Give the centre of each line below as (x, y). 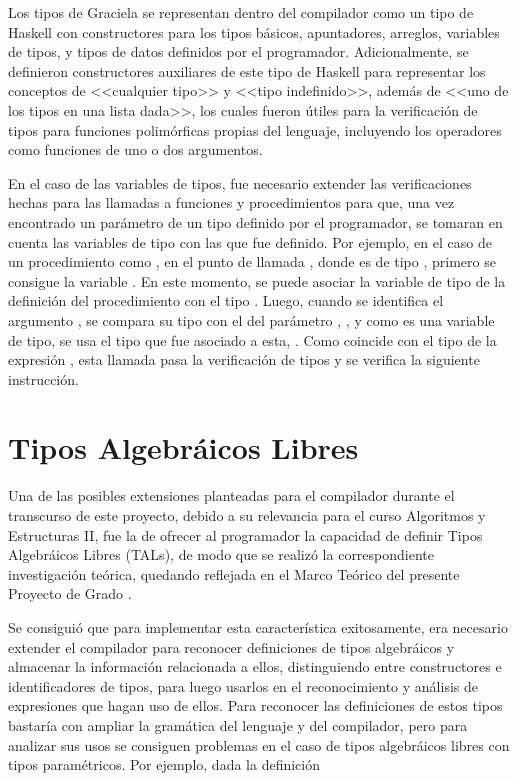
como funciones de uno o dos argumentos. (135, 149)
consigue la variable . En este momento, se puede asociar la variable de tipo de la (257, 280)
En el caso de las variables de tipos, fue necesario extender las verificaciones (240, 182)
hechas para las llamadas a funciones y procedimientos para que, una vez (231, 202)
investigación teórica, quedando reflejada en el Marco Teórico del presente (234, 573)
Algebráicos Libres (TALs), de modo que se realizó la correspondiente (221, 554)
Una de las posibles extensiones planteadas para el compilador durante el (231, 495)
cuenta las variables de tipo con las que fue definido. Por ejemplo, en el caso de (250, 241)
